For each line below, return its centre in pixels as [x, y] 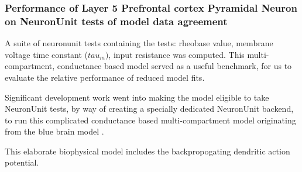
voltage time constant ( [47, 54]
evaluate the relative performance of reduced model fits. [105, 77]
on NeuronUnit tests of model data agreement [116, 21]
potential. [22, 162]
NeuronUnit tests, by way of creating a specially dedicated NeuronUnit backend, [149, 109]
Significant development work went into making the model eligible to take [137, 97]
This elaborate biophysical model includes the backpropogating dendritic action [147, 151]
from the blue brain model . [54, 131]
